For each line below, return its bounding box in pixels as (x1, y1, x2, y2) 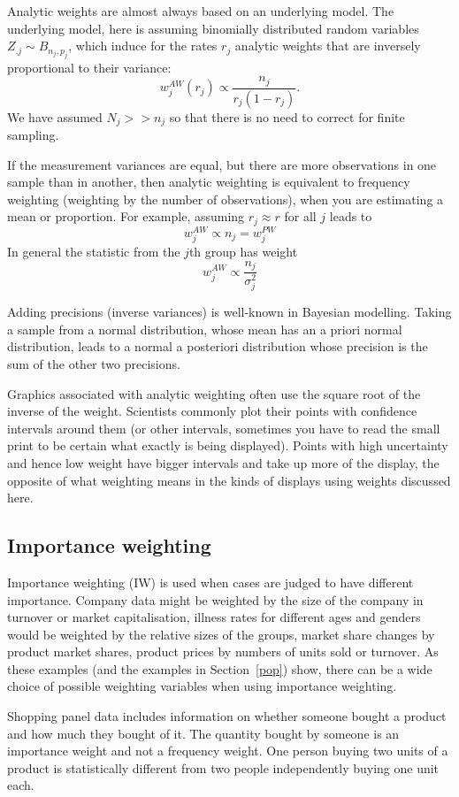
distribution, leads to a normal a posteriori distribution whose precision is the (7, 337, 428, 356)
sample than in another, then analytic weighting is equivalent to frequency (7, 172, 410, 191)
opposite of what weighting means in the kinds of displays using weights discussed (7, 471, 451, 489)
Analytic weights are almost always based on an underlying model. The (7, 2, 394, 19)
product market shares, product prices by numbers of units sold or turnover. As (7, 642, 439, 661)
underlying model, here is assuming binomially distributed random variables (7, 19, 419, 37)
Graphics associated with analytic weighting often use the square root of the (7, 384, 421, 402)
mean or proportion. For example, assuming (7, 207, 245, 226)
